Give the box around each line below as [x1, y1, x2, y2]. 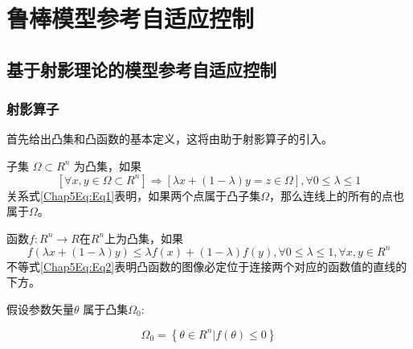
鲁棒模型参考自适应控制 [6, 2, 255, 35]
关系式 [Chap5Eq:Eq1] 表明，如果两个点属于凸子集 [6, 187, 261, 203]
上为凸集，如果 [104, 229, 184, 246]
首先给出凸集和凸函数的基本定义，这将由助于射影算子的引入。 [6, 130, 333, 147]
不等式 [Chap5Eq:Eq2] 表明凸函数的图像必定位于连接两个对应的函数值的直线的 [6, 257, 407, 274]
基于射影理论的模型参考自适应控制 [6, 56, 276, 81]
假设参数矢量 [6, 301, 74, 318]
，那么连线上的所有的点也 [269, 187, 405, 203]
